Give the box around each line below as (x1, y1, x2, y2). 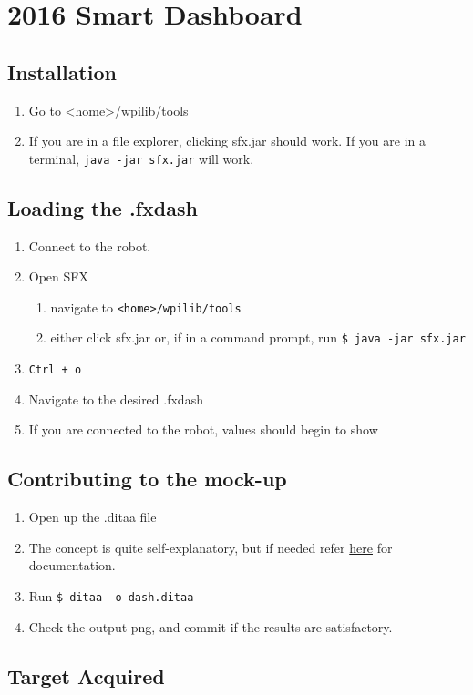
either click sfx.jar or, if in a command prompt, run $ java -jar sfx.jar (50, 328, 466, 347)
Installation (7, 57, 117, 86)
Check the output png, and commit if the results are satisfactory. (28, 617, 393, 636)
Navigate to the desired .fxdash (28, 389, 203, 408)
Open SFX (28, 267, 88, 286)
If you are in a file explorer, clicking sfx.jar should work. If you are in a (28, 131, 426, 150)
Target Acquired (7, 661, 165, 690)
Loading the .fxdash (7, 193, 198, 221)
